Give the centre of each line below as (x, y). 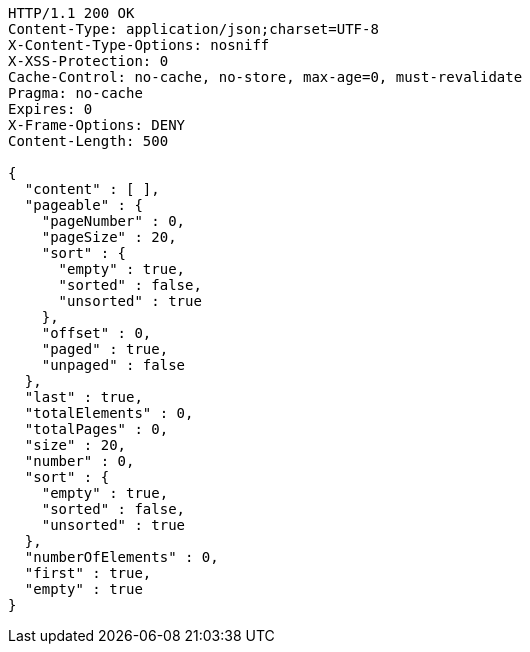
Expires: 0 (50, 109)
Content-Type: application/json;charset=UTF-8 (193, 29)
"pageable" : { (83, 205)
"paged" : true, (105, 349)
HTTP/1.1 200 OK (71, 13)
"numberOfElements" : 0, (121, 557)
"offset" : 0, (96, 333)
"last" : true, (83, 397)
